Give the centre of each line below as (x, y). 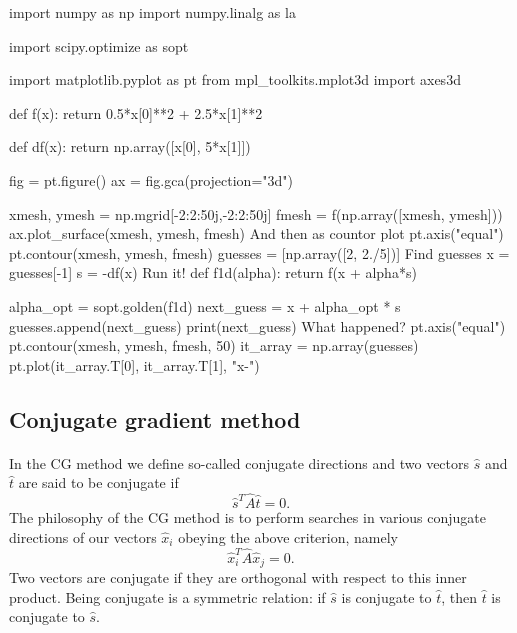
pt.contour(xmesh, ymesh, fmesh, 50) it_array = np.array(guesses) (214, 345)
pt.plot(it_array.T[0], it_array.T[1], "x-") (134, 364)
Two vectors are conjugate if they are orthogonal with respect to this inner (238, 576)
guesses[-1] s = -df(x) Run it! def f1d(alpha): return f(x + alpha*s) (213, 272)
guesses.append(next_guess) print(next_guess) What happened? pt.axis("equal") (257, 325)
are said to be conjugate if (98, 482)
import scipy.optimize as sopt (99, 45)
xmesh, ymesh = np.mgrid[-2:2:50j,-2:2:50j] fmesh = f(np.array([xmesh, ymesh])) (256, 213)
